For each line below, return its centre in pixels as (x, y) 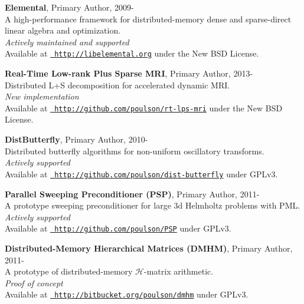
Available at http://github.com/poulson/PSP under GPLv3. (118, 228)
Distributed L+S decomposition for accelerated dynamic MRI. (117, 85)
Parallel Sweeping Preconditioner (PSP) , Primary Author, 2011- (132, 194)
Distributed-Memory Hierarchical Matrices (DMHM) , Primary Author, (149, 248)
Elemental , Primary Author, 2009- (69, 7)
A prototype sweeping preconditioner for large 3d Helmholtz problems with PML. (153, 205)
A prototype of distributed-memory (69, 271)
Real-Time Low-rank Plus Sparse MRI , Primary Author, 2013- (129, 73)
